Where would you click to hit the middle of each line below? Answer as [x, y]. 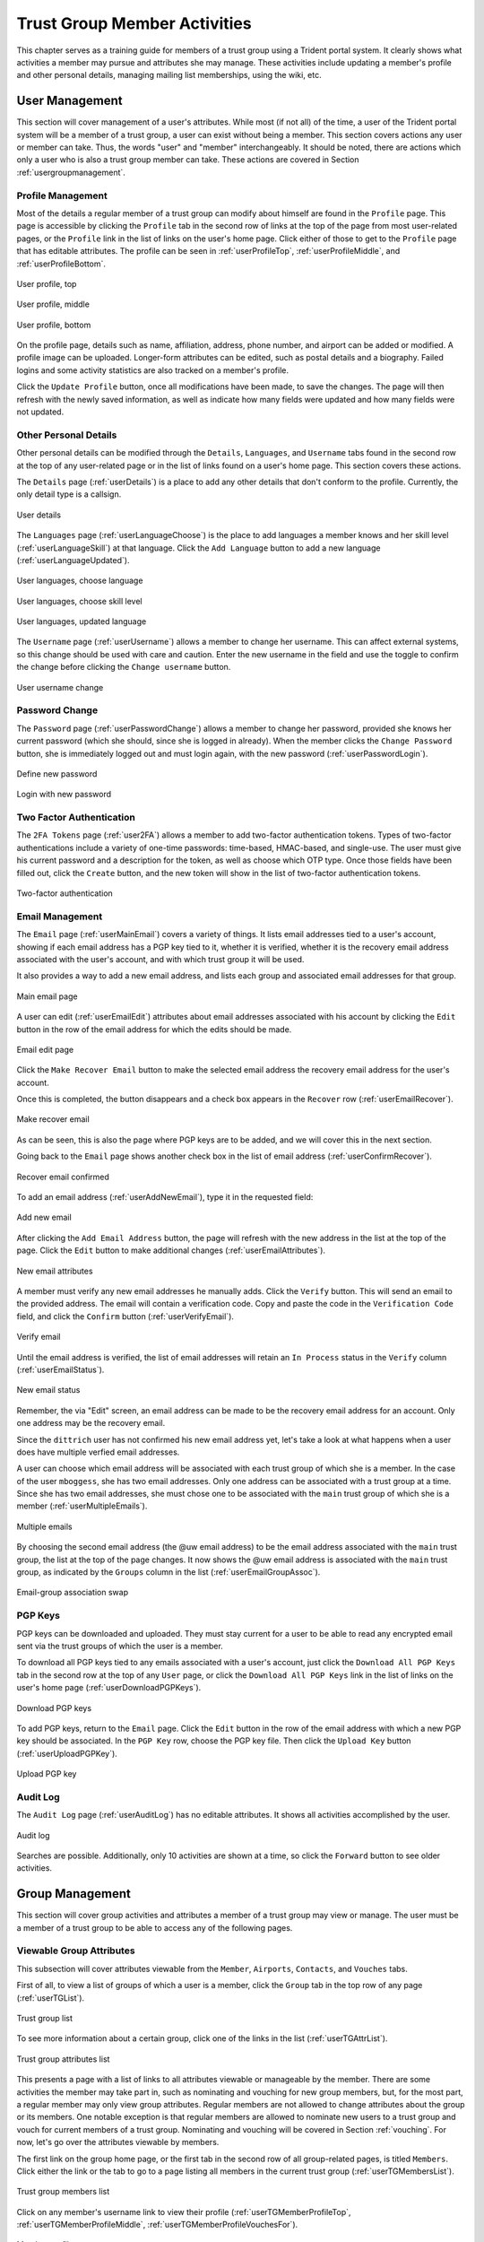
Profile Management [62, 196]
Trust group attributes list [63, 2059]
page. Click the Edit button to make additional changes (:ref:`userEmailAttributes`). [171, 1250]
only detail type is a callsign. [69, 494]
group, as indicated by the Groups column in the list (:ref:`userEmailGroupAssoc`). [169, 1572]
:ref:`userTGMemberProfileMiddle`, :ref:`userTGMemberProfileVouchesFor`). [157, 2225]
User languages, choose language [80, 581]
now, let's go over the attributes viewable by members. [118, 2142]
